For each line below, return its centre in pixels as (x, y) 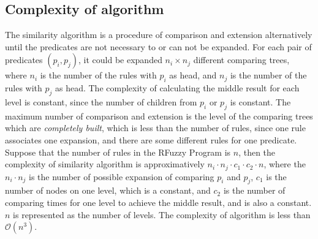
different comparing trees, (241, 60)
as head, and (193, 75)
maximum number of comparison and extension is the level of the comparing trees (159, 116)
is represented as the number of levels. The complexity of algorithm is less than (162, 214)
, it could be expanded (120, 60)
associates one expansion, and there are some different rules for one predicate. (151, 139)
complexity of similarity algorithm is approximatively (105, 164)
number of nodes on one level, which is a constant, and (108, 190)
